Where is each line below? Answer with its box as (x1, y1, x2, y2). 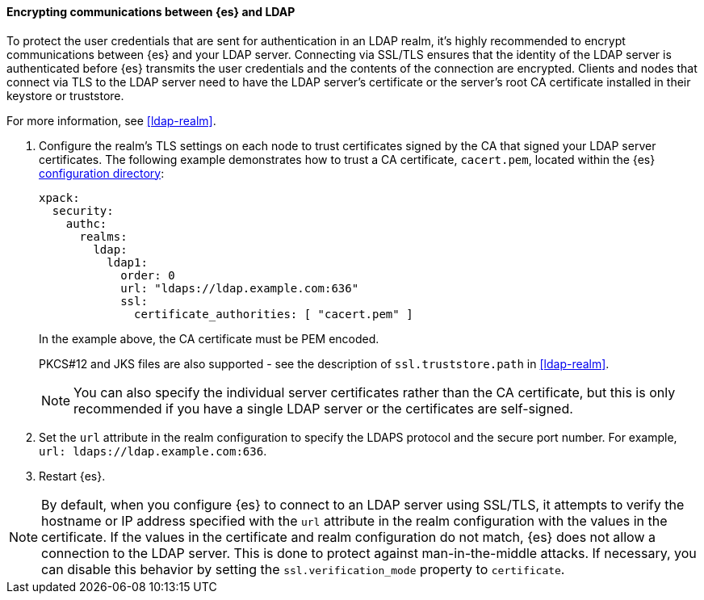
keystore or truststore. (6, 88, 124, 103)
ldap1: (107, 255, 148, 269)
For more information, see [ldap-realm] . (6, 113, 216, 128)
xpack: (39, 191, 80, 204)
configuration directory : (39, 166, 165, 180)
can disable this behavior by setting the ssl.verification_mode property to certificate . (41, 560, 565, 577)
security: (52, 203, 114, 217)
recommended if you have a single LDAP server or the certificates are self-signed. (73, 400, 573, 417)
